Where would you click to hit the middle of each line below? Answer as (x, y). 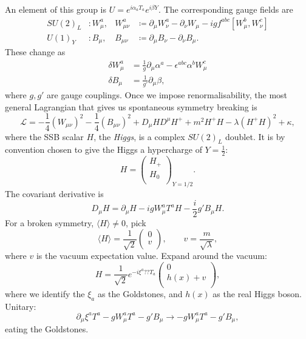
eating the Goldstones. (47, 329)
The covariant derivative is (54, 194)
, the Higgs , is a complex (139, 136)
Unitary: (21, 306)
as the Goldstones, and (140, 294)
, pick (136, 222)
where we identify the (45, 294)
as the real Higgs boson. (257, 294)
